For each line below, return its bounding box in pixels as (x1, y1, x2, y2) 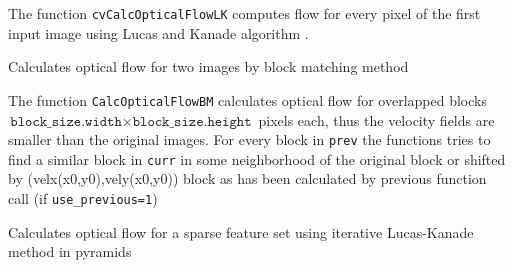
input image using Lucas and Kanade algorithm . (8, 22, 309, 43)
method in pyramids (8, 241, 132, 262)
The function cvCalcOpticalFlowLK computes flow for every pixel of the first (8, 3, 481, 23)
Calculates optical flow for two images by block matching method (8, 56, 409, 77)
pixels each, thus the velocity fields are (258, 109, 495, 130)
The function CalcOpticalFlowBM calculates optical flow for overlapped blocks (8, 89, 487, 110)
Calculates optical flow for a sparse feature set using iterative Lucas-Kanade (8, 221, 474, 242)
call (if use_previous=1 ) (8, 188, 158, 208)
